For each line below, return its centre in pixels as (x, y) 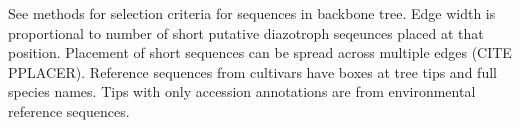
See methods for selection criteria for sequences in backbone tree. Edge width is (252, 13)
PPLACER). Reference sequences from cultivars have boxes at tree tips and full (252, 71)
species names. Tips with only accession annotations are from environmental (242, 91)
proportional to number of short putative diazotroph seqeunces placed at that (246, 32)
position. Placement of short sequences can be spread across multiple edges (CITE (260, 52)
